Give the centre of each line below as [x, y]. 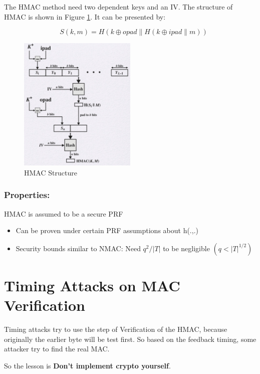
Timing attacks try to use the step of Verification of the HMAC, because [116, 329]
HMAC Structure [51, 172]
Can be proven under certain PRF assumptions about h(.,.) [107, 230]
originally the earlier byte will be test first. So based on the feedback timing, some [130, 339]
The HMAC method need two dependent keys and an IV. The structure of [118, 7]
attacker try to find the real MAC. [57, 349]
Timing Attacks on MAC [92, 285]
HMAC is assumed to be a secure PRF [64, 213]
